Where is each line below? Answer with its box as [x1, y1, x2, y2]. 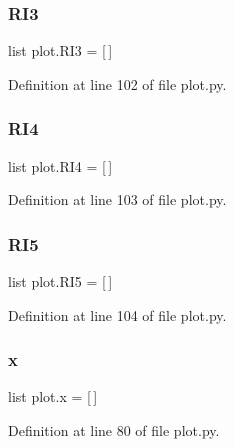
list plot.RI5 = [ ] [8, 271, 113, 292]
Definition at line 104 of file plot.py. [8, 304, 227, 325]
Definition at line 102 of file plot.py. [8, 73, 227, 94]
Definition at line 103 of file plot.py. [8, 189, 227, 210]
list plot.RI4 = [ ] [8, 155, 113, 176]
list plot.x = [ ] [8, 386, 98, 407]
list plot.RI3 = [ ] [8, 40, 113, 61]
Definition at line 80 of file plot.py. [8, 420, 220, 441]
